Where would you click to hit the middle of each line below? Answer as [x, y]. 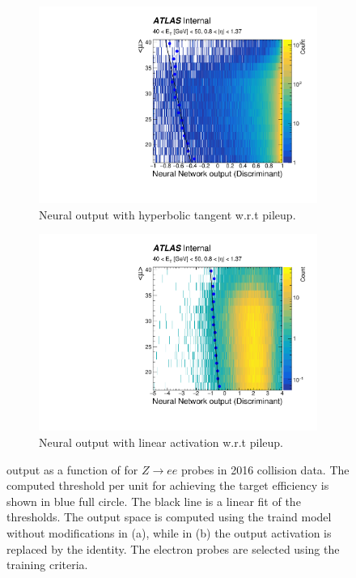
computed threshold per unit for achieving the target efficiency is [168, 485]
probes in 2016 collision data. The [265, 469]
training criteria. [47, 565]
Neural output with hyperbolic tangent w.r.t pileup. [167, 214]
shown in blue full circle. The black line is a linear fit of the [154, 501]
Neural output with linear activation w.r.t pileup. [161, 442]
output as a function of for [72, 469]
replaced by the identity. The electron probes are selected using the [173, 548]
